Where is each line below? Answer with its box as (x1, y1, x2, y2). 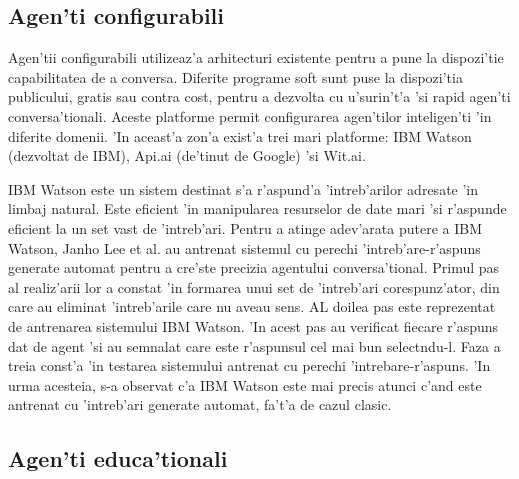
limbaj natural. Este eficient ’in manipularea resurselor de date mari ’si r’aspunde (8, 198, 507, 219)
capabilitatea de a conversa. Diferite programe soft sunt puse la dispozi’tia (8, 66, 463, 87)
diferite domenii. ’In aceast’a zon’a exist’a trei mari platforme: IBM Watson (8, 125, 472, 146)
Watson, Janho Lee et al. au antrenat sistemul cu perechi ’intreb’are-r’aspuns (8, 237, 481, 258)
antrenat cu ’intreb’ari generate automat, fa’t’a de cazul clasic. (8, 394, 392, 415)
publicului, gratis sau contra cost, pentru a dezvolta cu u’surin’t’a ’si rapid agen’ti (8, 86, 511, 107)
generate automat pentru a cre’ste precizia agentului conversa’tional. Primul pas (8, 257, 500, 278)
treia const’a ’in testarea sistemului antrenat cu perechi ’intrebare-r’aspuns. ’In (8, 355, 491, 376)
